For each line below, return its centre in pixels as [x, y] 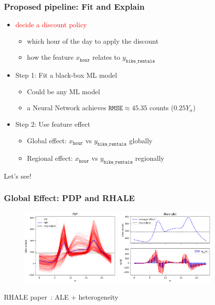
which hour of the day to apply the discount [93, 41]
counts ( [161, 108]
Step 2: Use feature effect [53, 124]
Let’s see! [18, 176]
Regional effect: [50, 158]
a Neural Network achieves [67, 108]
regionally [150, 158]
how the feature [50, 57]
